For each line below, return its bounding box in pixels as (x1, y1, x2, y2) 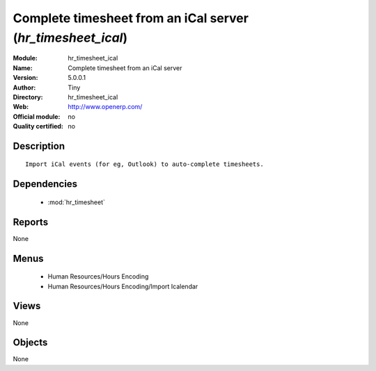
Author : (13, 83, 36, 92)
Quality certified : (13, 122, 64, 131)
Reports (13, 216, 49, 228)
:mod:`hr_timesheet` (47, 198, 106, 206)
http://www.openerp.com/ (68, 103, 143, 111)
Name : (13, 63, 33, 72)
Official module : (13, 112, 61, 121)
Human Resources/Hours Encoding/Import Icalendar (47, 282, 198, 290)
